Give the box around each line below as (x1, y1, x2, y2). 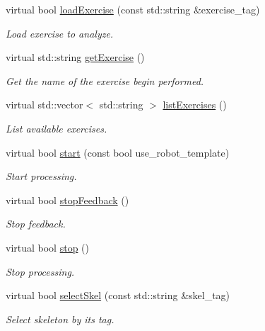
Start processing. (6, 169, 77, 184)
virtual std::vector (6, 97, 83, 112)
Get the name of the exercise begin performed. (6, 73, 204, 88)
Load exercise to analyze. (6, 26, 114, 40)
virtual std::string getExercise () (6, 50, 145, 64)
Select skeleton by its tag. (6, 311, 114, 326)
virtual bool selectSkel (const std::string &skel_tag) (6, 288, 230, 303)
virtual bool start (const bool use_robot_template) (6, 145, 230, 159)
